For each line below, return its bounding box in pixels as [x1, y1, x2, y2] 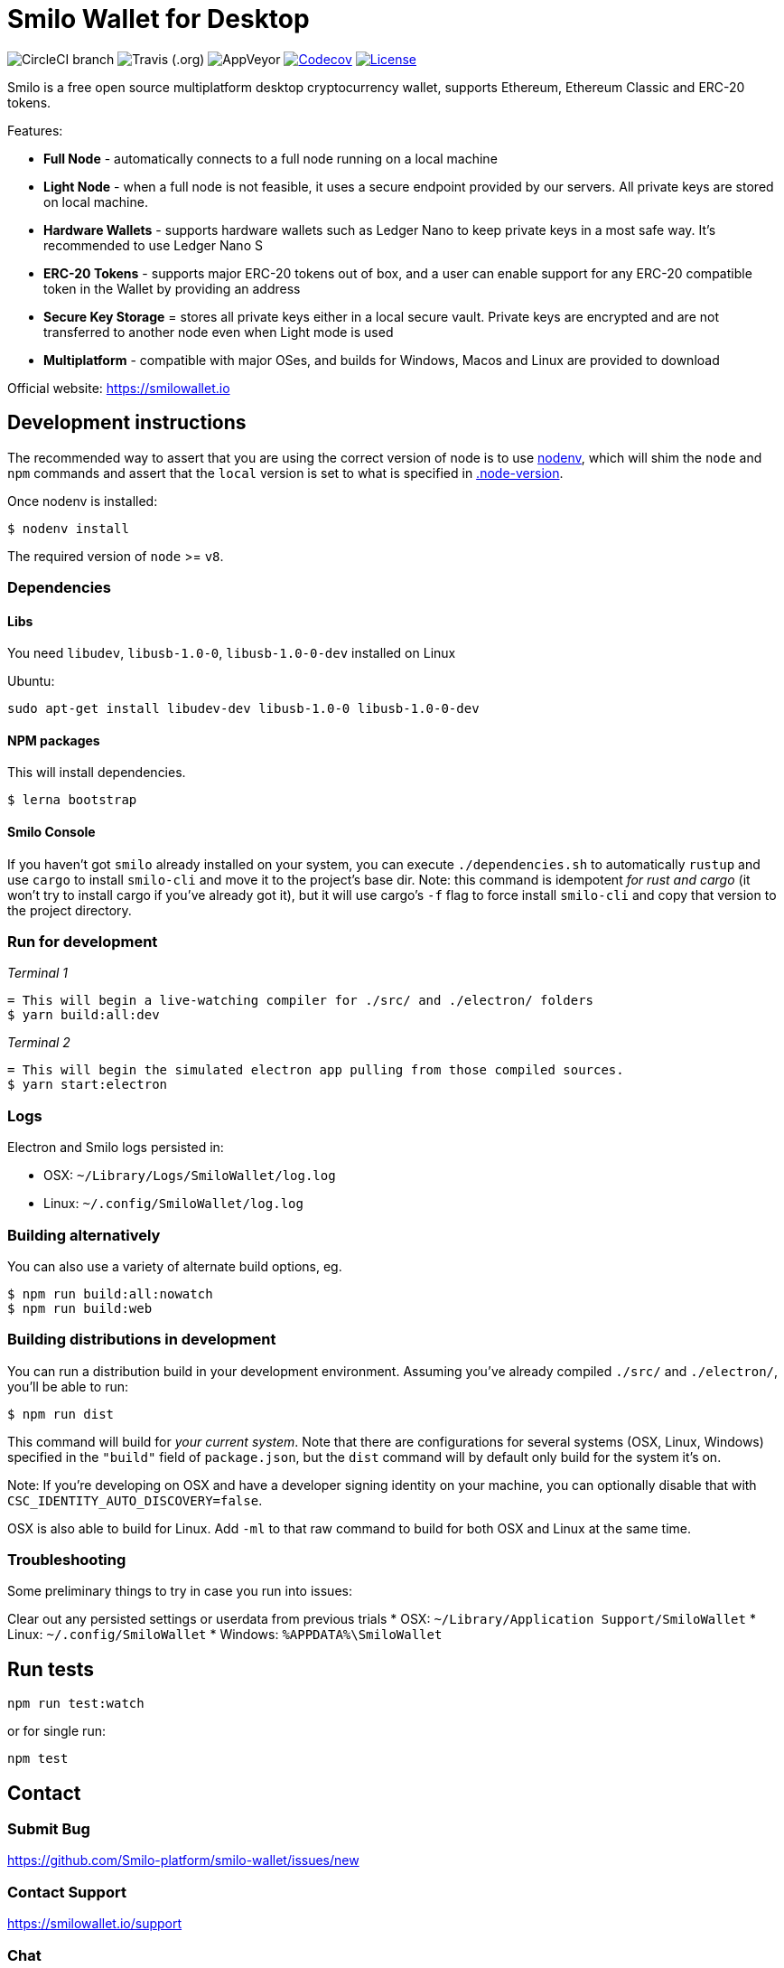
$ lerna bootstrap [7, 792, 137, 808]
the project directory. [7, 902, 132, 918]
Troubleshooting [7, 1551, 126, 1569]
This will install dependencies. [7, 764, 186, 781]
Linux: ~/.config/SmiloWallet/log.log [43, 1195, 303, 1212]
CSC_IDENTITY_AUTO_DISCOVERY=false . [7, 1492, 263, 1508]
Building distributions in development [7, 1330, 276, 1349]
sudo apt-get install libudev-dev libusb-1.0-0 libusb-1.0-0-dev [7, 701, 480, 717]
